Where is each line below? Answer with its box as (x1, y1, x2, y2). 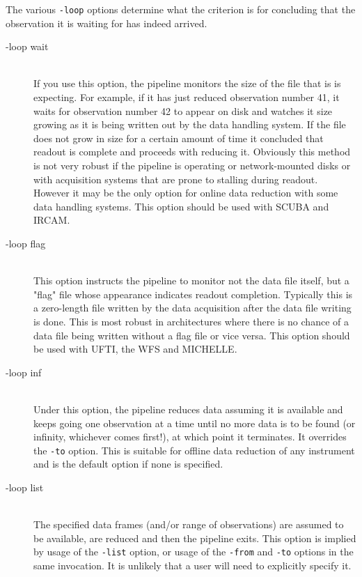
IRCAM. (33, 213, 70, 227)
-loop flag (6, 236, 46, 250)
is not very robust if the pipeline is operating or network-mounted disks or (33, 158, 351, 172)
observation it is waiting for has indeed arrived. (6, 15, 207, 30)
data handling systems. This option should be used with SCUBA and (33, 199, 329, 213)
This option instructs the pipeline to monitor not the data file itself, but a (33, 273, 349, 288)
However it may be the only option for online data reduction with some (33, 185, 338, 200)
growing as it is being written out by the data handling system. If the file (33, 117, 346, 132)
